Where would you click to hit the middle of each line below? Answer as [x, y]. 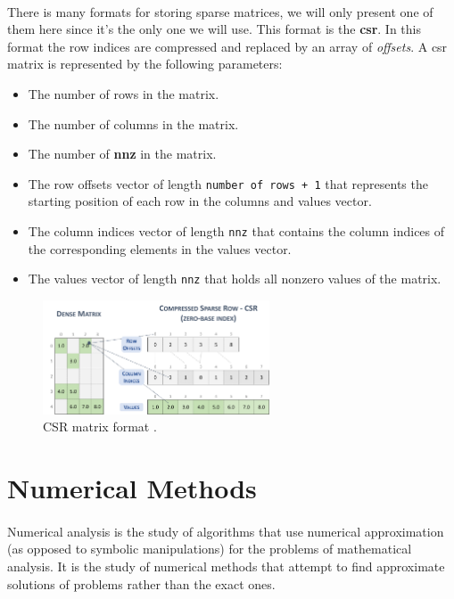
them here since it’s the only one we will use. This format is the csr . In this [214, 29]
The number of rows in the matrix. [124, 93]
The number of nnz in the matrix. [122, 154]
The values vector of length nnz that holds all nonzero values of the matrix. [235, 279]
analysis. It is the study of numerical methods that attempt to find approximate [226, 566]
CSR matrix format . [100, 427]
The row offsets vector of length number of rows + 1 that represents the [228, 183]
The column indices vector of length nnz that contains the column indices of [236, 231]
